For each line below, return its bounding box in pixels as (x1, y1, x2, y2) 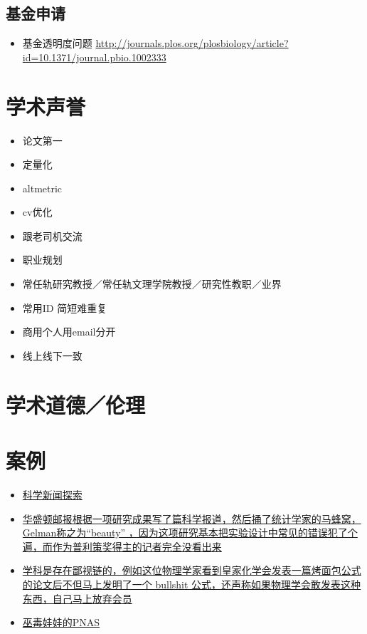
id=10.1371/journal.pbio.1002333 (22, 49, 166, 64)
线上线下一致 (22, 348, 83, 363)
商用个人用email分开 (22, 324, 116, 339)
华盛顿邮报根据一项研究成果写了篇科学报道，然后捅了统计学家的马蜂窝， (22, 511, 361, 526)
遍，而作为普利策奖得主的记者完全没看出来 (22, 539, 222, 554)
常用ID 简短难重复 (22, 300, 107, 315)
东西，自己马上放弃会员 (22, 591, 132, 606)
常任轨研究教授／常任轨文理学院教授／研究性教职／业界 (22, 276, 282, 291)
